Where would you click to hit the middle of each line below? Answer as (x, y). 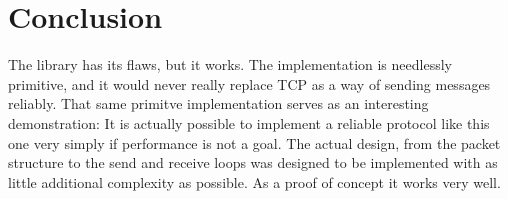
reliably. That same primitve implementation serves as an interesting (218, 103)
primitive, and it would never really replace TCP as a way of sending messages (249, 83)
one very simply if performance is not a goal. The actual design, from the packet (254, 142)
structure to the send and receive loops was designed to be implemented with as (253, 162)
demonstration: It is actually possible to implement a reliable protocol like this (249, 122)
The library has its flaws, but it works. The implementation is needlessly (230, 64)
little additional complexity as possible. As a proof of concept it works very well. (254, 181)
